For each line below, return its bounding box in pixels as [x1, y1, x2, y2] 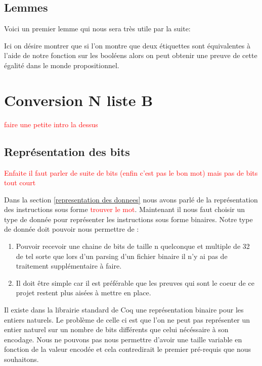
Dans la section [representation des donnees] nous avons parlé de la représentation [4, 194, 258, 204]
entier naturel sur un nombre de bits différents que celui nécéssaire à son [4, 324, 229, 335]
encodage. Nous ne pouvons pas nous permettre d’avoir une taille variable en [4, 334, 242, 344]
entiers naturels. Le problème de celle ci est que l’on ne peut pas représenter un [4, 314, 250, 325]
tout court [4, 177, 36, 188]
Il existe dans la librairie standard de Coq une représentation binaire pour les [4, 304, 244, 315]
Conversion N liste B [4, 89, 153, 110]
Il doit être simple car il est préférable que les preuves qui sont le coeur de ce [16, 277, 254, 288]
